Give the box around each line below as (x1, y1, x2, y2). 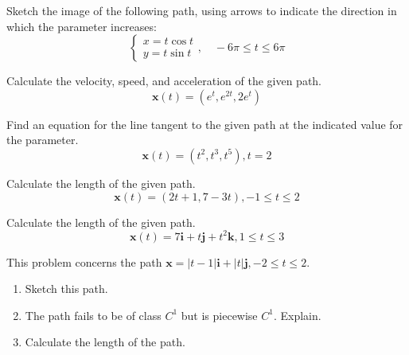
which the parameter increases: (6, 18, 157, 34)
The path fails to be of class (25, 306, 162, 323)
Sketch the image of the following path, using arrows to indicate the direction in (6, 2, 397, 18)
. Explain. (273, 306, 321, 323)
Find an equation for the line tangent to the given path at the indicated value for (6, 115, 403, 132)
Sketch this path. (25, 280, 108, 297)
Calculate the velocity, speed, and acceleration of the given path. (6, 72, 322, 89)
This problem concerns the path (6, 253, 162, 270)
